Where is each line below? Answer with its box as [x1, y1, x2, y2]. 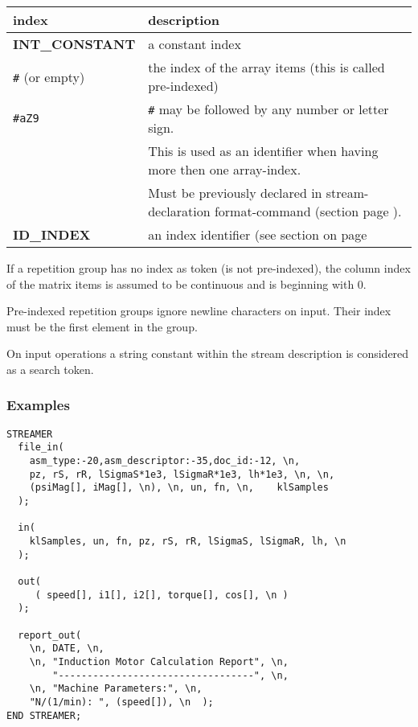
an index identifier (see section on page [148, 225, 367, 244]
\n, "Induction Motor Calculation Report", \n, [29, 655, 289, 667]
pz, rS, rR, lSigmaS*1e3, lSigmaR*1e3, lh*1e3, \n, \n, [29, 468, 335, 480]
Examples [6, 395, 70, 415]
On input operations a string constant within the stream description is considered [6, 345, 409, 362]
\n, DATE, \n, [29, 643, 104, 655]
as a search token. [6, 360, 94, 377]
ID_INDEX [13, 225, 91, 244]
